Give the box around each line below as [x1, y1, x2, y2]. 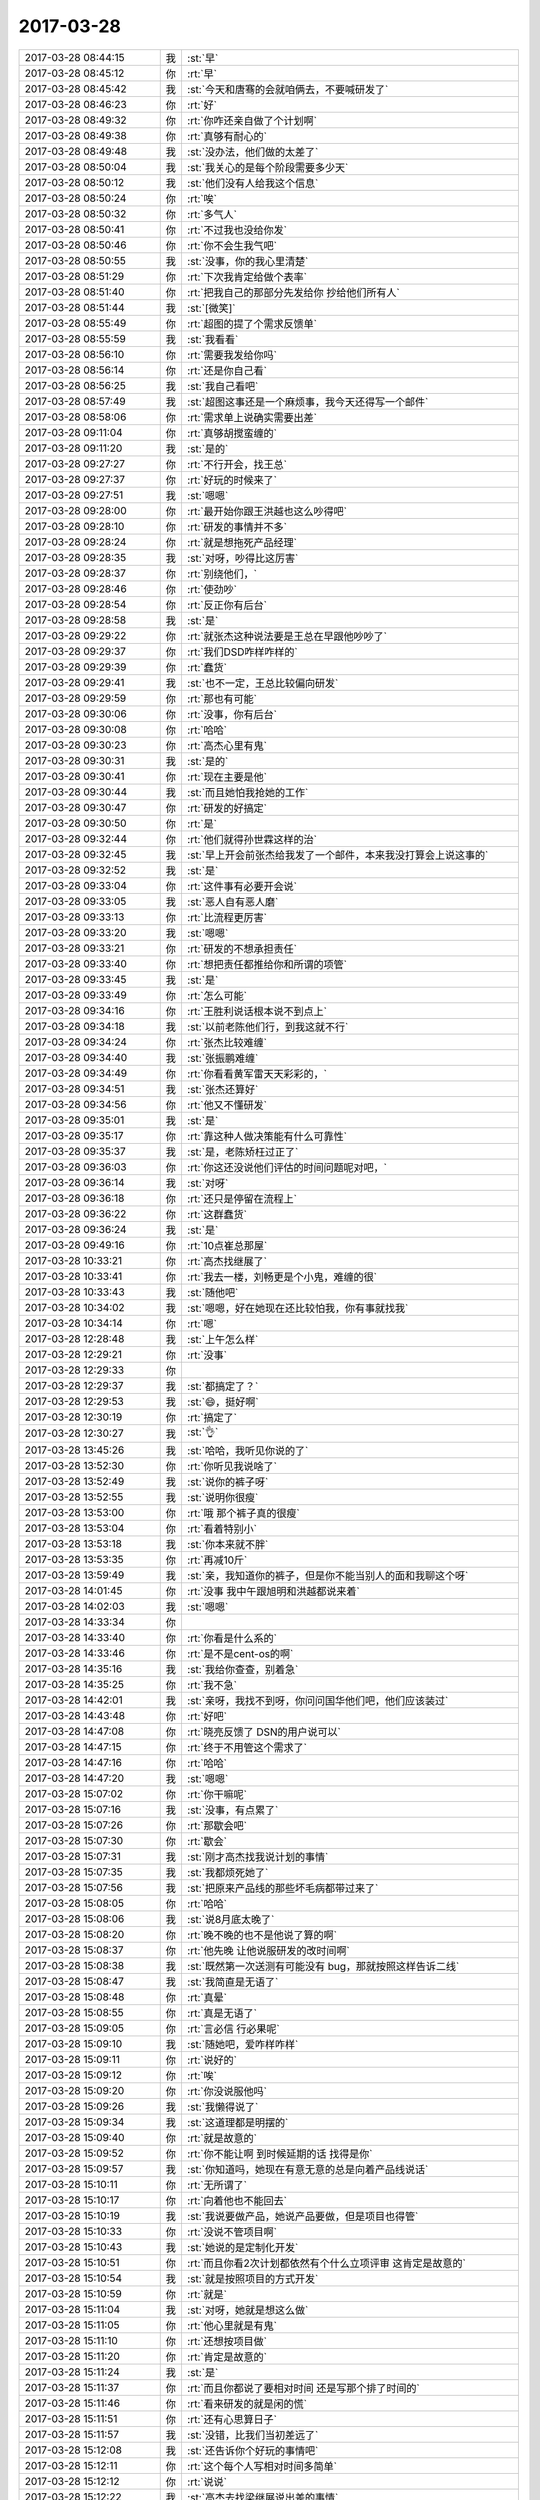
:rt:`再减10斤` [186, 1553, 248, 1567]
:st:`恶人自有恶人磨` [186, 895, 279, 909]
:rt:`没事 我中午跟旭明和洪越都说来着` [186, 1584, 360, 1598]
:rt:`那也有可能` [186, 691, 257, 705]
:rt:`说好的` [186, 2053, 237, 2067]
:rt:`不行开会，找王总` [186, 457, 287, 471]
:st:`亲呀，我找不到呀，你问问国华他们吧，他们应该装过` [186, 1693, 449, 1707]
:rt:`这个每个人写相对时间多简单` [186, 2459, 337, 2473]
